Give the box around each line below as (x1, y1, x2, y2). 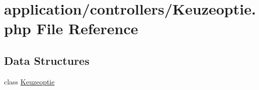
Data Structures (4, 52, 90, 68)
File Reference (36, 18, 138, 39)
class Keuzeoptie (4, 76, 55, 86)
